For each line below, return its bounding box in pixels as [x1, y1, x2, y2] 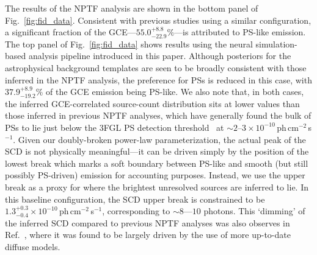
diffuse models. [5, 240, 60, 253]
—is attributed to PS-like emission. [174, 26, 306, 38]
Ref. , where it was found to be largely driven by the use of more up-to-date [5, 228, 291, 241]
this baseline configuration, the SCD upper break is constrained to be [5, 192, 265, 205]
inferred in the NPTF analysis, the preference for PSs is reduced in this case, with [5, 73, 312, 86]
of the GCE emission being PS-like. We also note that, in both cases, [46, 85, 304, 98]
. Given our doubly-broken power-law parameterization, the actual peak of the [13, 133, 306, 145]
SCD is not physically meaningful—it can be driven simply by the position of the [5, 145, 309, 158]
